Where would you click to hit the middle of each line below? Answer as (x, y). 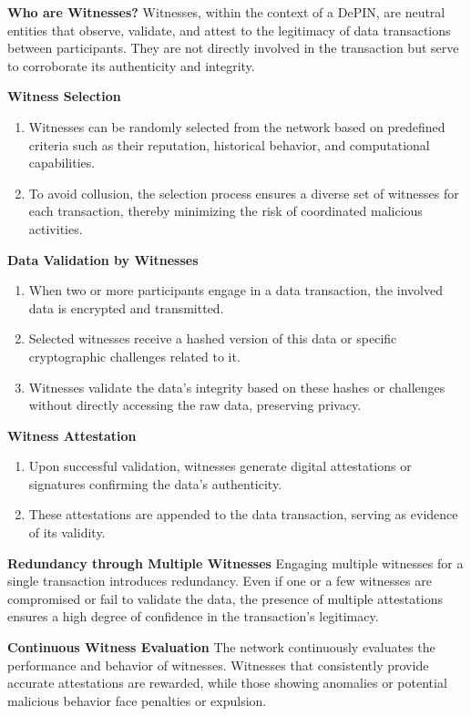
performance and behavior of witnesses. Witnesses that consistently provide (218, 665)
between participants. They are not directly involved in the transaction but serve (233, 48)
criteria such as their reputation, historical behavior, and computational (229, 144)
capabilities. (62, 163)
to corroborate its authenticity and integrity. (131, 65)
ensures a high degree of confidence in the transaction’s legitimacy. (193, 616)
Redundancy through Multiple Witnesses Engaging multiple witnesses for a (235, 563)
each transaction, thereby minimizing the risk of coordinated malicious (225, 211)
